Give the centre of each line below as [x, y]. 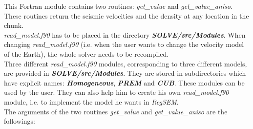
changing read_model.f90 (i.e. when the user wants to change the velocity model [124, 44]
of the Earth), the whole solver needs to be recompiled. [86, 54]
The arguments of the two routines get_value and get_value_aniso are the [116, 111]
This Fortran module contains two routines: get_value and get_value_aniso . [118, 6]
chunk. [14, 25]
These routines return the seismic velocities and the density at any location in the [126, 15]
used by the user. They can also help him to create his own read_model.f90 [116, 92]
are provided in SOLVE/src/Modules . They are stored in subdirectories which [125, 73]
